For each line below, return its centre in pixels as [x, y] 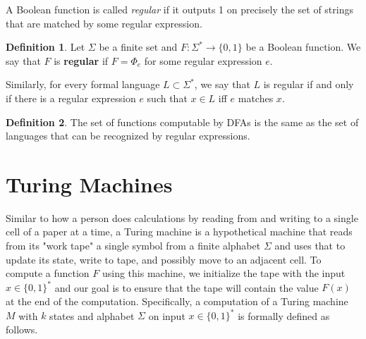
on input [167, 315]
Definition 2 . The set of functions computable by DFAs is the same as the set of [182, 122]
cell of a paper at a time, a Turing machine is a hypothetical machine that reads [179, 232]
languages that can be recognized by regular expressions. [128, 136]
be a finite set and [138, 47]
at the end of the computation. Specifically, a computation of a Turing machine [177, 301]
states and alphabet [92, 315]
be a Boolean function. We [303, 47]
